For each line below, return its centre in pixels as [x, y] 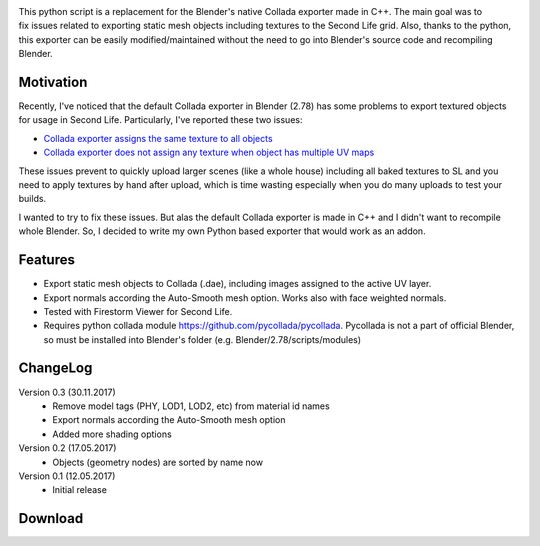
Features [46, 260]
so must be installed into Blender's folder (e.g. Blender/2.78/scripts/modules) [202, 339]
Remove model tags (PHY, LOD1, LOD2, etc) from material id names [191, 406]
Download [51, 518]
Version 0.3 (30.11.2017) [67, 392]
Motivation [53, 81]
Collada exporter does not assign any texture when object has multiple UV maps [209, 152]
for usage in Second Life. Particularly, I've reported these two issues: [160, 120]
